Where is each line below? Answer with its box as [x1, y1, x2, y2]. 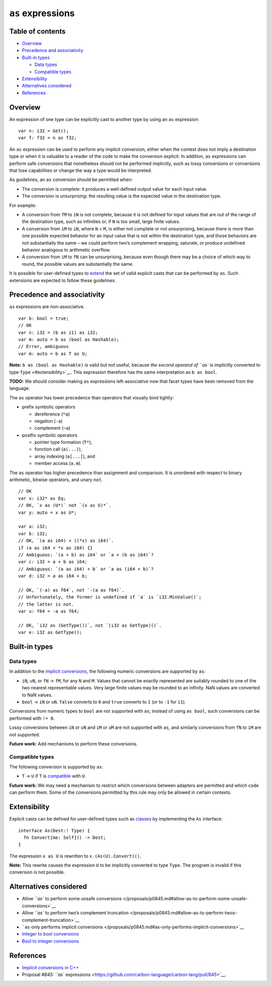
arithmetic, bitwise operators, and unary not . [9, 477, 103, 483]
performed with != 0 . [9, 715, 55, 721]
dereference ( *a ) [34, 411, 70, 417]
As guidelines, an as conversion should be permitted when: [9, 177, 133, 183]
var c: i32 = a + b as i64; [18, 559, 88, 565]
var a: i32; [18, 524, 48, 530]
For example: [9, 202, 37, 208]
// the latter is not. [18, 601, 75, 607]
